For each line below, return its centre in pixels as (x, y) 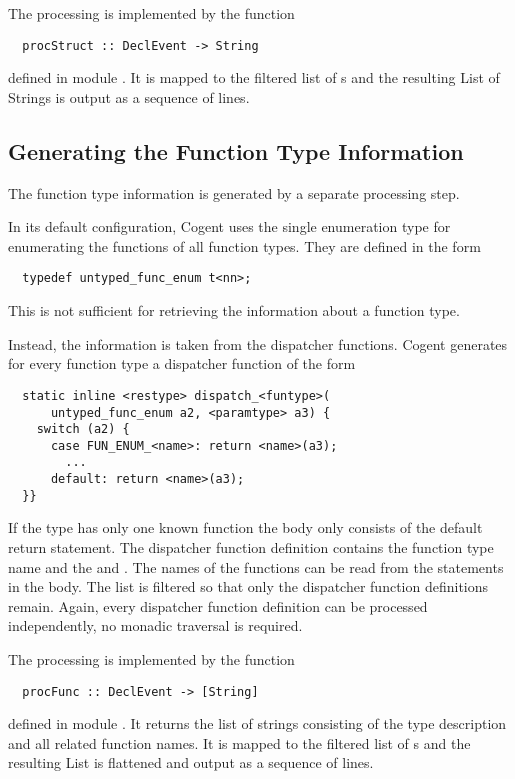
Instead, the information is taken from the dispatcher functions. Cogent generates (258, 343)
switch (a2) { (83, 429)
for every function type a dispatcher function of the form (182, 363)
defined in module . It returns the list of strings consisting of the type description (257, 723)
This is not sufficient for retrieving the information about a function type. (234, 310)
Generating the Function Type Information (236, 150)
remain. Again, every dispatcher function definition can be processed (218, 605)
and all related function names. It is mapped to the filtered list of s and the (239, 742)
